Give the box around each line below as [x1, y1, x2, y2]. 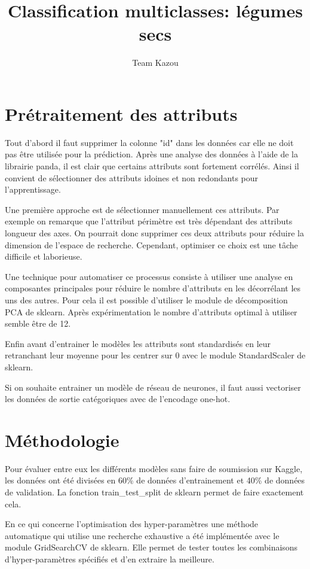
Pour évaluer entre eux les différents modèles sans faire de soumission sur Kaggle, [5, 462, 303, 474]
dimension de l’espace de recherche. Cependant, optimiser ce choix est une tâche [5, 238, 298, 251]
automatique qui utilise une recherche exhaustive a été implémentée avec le [5, 529, 280, 541]
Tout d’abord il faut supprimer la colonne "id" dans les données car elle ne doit [5, 136, 294, 148]
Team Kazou [132, 56, 179, 69]
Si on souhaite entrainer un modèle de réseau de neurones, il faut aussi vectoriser [5, 381, 301, 393]
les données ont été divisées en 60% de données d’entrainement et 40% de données [5, 474, 305, 486]
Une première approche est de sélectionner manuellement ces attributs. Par [5, 203, 280, 215]
